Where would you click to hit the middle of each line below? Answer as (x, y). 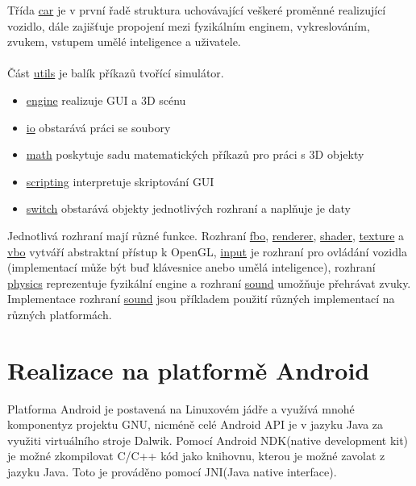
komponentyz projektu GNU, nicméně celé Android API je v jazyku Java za (196, 424)
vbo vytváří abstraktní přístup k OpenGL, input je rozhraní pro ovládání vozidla (207, 251)
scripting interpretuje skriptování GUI (120, 181)
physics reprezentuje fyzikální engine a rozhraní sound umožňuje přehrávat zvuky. (209, 282)
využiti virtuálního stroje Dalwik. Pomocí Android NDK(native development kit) (208, 440)
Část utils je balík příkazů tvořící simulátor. (116, 73)
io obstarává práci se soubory (98, 127)
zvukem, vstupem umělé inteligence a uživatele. (124, 42)
